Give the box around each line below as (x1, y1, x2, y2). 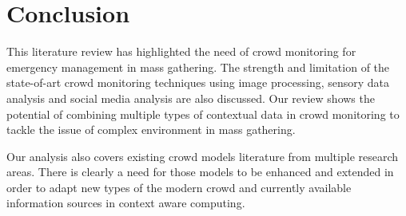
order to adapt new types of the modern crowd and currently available (6, 179, 352, 195)
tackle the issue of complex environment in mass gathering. (6, 121, 296, 138)
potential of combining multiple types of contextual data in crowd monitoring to (6, 105, 400, 122)
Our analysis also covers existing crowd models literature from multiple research (6, 147, 399, 164)
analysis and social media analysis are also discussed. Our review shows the (6, 89, 375, 106)
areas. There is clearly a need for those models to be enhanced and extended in (6, 163, 394, 180)
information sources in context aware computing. (6, 194, 245, 211)
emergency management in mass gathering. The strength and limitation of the (6, 58, 390, 75)
